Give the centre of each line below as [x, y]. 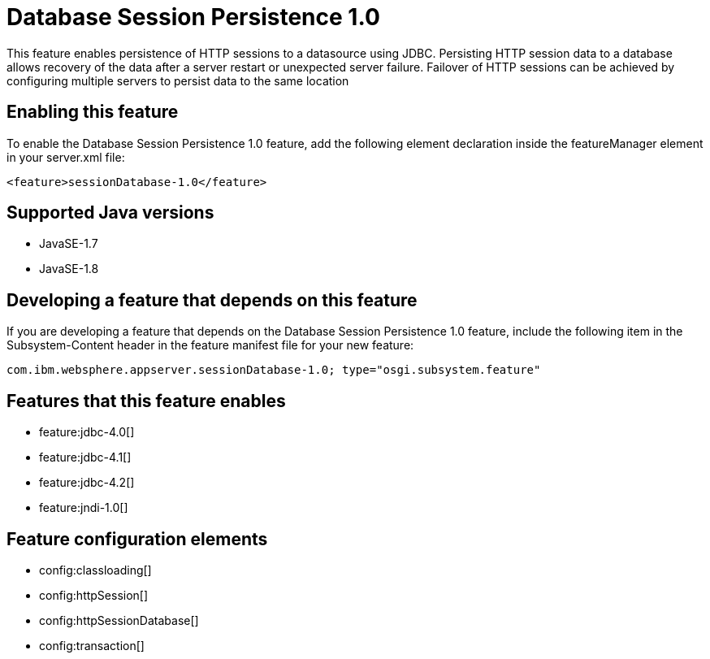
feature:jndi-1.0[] [84, 508]
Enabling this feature [93, 112]
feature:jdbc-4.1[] [85, 457]
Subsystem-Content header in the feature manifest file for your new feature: [210, 345]
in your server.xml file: [66, 157]
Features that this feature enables [146, 401]
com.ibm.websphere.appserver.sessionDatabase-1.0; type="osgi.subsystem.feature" [274, 370]
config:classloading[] [95, 570]
